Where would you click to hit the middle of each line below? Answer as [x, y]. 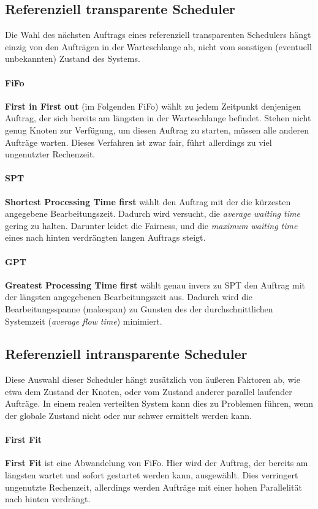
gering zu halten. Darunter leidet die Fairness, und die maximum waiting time [151, 225]
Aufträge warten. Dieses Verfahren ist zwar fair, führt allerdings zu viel [138, 142]
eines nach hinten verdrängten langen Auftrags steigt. [105, 237]
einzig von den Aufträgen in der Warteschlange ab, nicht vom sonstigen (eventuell [158, 46]
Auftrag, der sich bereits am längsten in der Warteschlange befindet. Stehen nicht [158, 118]
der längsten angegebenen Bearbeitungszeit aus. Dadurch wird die [129, 297]
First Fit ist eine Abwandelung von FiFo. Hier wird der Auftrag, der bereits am [157, 463]
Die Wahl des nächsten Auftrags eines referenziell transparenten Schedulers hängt [158, 35]
